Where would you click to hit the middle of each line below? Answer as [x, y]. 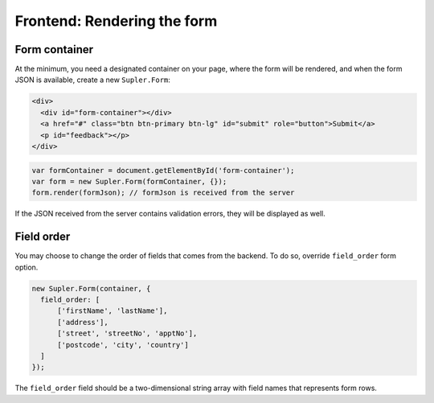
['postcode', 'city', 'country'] [123, 345]
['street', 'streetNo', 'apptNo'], [127, 333]
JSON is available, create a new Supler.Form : [92, 80]
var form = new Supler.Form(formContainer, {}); [129, 181]
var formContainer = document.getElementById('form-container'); [163, 170]
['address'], [83, 322]
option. [27, 267]
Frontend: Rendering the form [116, 21]
